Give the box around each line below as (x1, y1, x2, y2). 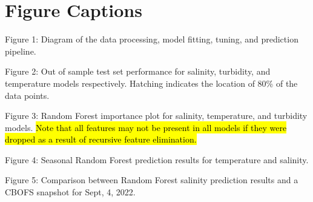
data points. (5, 89, 50, 101)
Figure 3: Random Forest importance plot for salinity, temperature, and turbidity (5, 109, 308, 122)
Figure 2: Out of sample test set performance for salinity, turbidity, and (5, 65, 271, 78)
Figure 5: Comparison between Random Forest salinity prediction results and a (5, 173, 298, 186)
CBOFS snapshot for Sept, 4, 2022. (5, 186, 136, 198)
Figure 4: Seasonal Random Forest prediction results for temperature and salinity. (5, 153, 309, 166)
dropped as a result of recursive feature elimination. (5, 133, 197, 146)
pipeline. (5, 44, 36, 57)
